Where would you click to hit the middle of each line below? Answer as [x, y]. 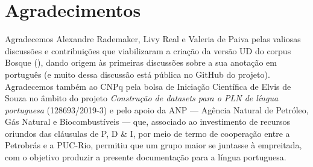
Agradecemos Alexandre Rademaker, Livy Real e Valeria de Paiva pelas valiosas [153, 39]
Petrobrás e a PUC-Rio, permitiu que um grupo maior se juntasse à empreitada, [153, 145]
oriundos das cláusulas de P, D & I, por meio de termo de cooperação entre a [147, 133]
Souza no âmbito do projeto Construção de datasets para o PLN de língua [142, 98]
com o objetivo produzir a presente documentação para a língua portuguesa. [146, 157]
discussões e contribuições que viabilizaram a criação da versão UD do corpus [148, 50]
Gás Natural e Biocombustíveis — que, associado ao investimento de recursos [148, 121]
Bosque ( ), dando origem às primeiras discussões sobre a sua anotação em [141, 62]
